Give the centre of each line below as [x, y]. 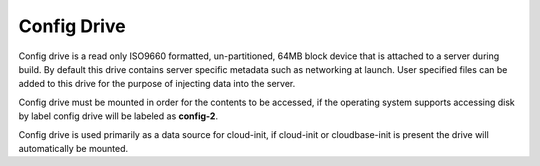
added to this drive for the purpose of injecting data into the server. [157, 84]
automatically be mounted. [73, 148]
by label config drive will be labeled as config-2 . [118, 116]
